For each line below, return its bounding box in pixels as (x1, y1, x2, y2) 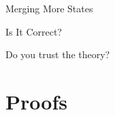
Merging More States (5, 1, 93, 15)
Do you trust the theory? (5, 47, 110, 62)
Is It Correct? (5, 24, 62, 38)
